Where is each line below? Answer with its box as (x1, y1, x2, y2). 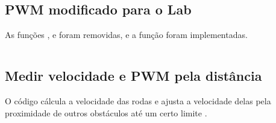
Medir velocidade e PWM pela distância (5, 66, 262, 85)
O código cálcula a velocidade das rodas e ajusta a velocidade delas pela (5, 95, 271, 107)
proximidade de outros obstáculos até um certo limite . (5, 106, 207, 119)
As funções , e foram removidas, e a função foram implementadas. (5, 28, 248, 41)
